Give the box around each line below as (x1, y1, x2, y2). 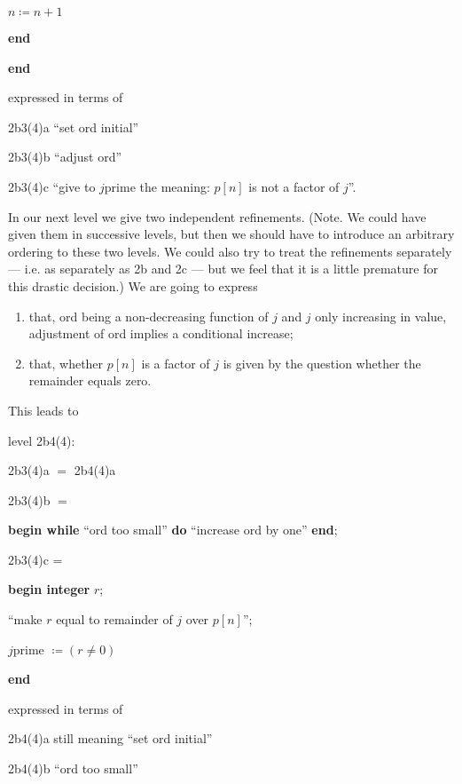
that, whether (28, 353, 104, 372)
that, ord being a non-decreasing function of (28, 306, 269, 325)
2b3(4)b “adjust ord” (8, 147, 122, 166)
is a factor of (141, 353, 210, 372)
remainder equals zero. (28, 371, 152, 390)
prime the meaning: (104, 177, 210, 195)
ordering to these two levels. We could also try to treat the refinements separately (8, 242, 452, 260)
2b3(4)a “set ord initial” (8, 117, 139, 136)
